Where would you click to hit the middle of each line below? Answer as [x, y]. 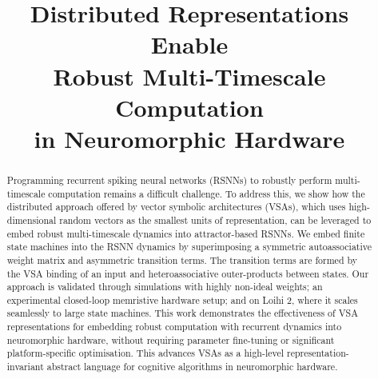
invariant [25, 367]
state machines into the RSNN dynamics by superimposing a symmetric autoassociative [189, 247]
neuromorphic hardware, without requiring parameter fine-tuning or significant [171, 339]
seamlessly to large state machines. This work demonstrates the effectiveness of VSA [183, 313]
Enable [189, 44]
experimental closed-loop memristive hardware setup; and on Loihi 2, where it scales [182, 299]
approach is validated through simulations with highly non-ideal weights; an [165, 287]
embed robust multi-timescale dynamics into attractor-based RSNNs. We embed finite [186, 233]
